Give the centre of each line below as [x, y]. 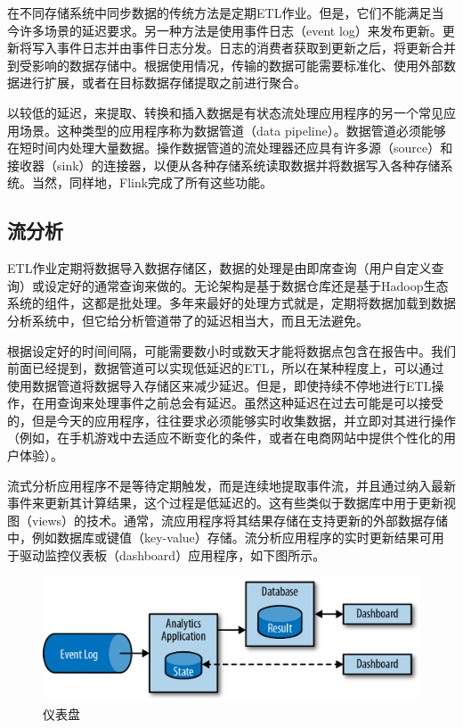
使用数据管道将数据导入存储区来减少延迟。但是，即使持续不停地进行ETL [219, 385]
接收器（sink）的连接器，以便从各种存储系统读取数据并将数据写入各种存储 [224, 165]
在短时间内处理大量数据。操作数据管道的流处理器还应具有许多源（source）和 [230, 148]
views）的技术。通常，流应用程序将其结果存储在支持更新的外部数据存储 [240, 520]
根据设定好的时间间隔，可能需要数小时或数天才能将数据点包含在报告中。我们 [231, 350]
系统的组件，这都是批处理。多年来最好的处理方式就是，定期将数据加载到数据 [231, 303]
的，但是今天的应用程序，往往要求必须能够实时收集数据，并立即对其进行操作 [231, 420]
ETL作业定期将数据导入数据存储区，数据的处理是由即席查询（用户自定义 [219, 268]
